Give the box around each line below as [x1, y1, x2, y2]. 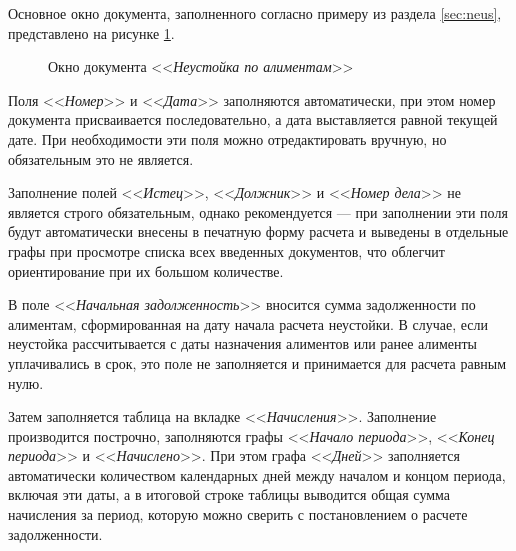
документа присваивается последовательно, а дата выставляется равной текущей [8, 109, 498, 130]
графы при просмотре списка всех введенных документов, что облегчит [8, 240, 445, 261]
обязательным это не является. [8, 148, 194, 169]
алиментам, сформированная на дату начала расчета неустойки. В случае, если [8, 313, 489, 334]
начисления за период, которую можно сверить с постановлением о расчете [8, 504, 468, 525]
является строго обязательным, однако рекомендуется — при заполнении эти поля [8, 201, 508, 222]
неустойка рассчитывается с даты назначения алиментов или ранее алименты [8, 333, 478, 354]
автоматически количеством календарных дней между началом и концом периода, [8, 464, 506, 485]
